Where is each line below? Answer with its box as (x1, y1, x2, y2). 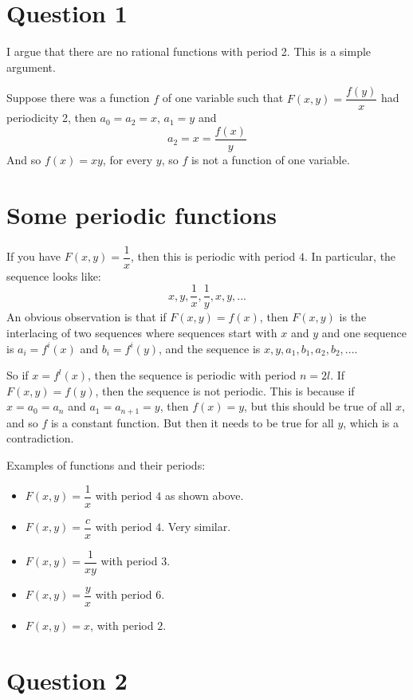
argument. (6, 58, 56, 75)
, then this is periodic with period (131, 248, 296, 265)
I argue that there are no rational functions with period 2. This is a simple (6, 43, 372, 60)
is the (339, 309, 367, 325)
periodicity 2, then (6, 109, 96, 126)
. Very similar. (161, 518, 231, 535)
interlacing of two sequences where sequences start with (6, 324, 277, 341)
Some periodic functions (6, 198, 277, 230)
